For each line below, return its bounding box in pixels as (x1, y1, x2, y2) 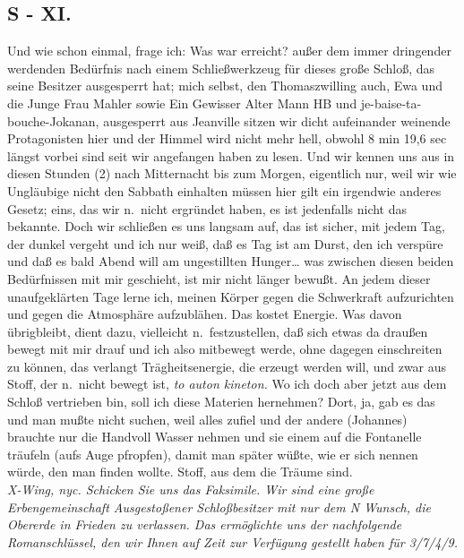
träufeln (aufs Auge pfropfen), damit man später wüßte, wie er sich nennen (7, 444, 418, 463)
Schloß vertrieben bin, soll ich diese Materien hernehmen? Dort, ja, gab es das (7, 392, 435, 411)
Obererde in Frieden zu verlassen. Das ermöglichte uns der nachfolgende (7, 515, 402, 534)
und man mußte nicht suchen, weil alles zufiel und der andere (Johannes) (7, 409, 408, 428)
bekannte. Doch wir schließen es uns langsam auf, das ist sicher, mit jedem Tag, (7, 217, 445, 236)
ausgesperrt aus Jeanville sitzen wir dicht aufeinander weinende (103, 111, 451, 130)
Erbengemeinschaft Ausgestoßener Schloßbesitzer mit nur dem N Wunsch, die (7, 497, 431, 516)
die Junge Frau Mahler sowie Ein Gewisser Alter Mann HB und (7, 93, 357, 112)
